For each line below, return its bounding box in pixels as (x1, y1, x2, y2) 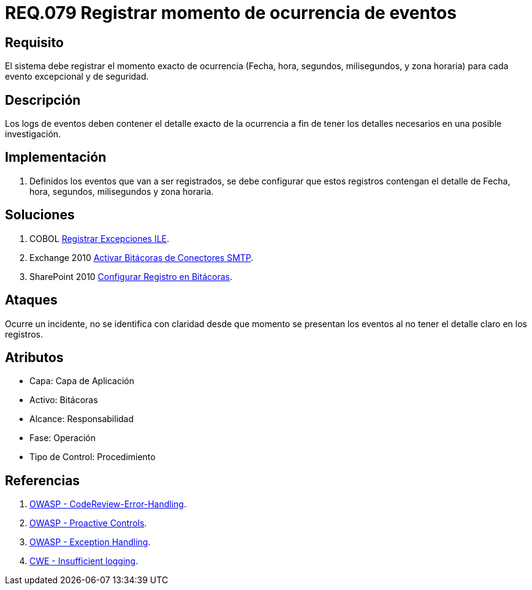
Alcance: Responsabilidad (29, 414, 134, 425)
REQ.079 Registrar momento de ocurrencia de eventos (5, 2, 457, 23)
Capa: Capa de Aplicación (29, 376, 134, 387)
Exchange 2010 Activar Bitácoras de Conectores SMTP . (29, 252, 254, 263)
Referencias (5, 472, 80, 488)
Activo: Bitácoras (29, 395, 98, 406)
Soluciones (5, 207, 75, 223)
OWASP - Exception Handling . (29, 537, 151, 548)
